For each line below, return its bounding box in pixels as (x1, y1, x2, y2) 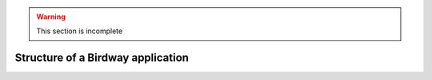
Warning (36, 12, 66, 21)
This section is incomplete (36, 26, 123, 36)
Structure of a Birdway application (14, 51, 190, 65)
